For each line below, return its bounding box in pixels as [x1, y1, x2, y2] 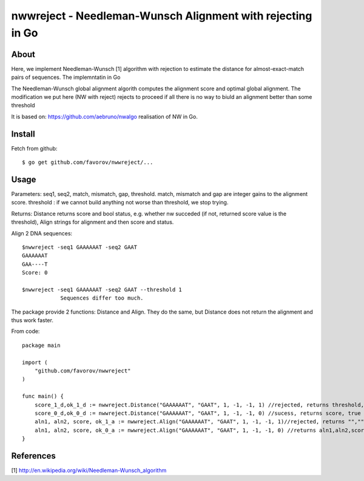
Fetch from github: [11, 144, 58, 152]
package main [22, 341, 61, 349]
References [11, 451, 56, 461]
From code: [11, 328, 40, 335]
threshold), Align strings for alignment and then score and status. [11, 218, 174, 226]
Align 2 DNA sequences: [11, 229, 73, 237]
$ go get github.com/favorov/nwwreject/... [22, 159, 153, 166]
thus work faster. [11, 317, 54, 324]
